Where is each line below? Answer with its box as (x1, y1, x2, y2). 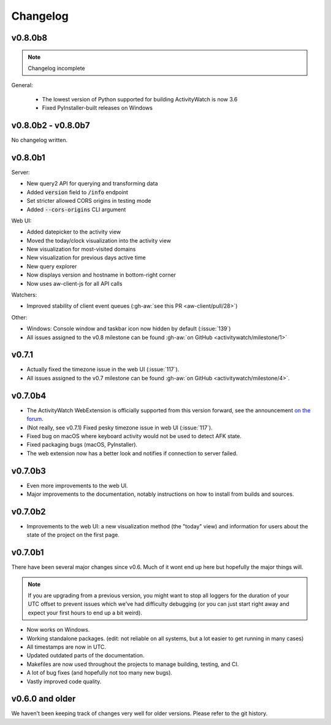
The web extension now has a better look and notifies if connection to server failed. (26, 449, 238, 457)
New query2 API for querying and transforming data (26, 180, 158, 187)
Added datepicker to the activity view (26, 228, 121, 236)
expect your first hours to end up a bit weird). (28, 609, 142, 616)
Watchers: (11, 291, 37, 299)
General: (11, 82, 33, 89)
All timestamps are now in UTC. (26, 643, 107, 651)
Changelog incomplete (28, 65, 85, 72)
